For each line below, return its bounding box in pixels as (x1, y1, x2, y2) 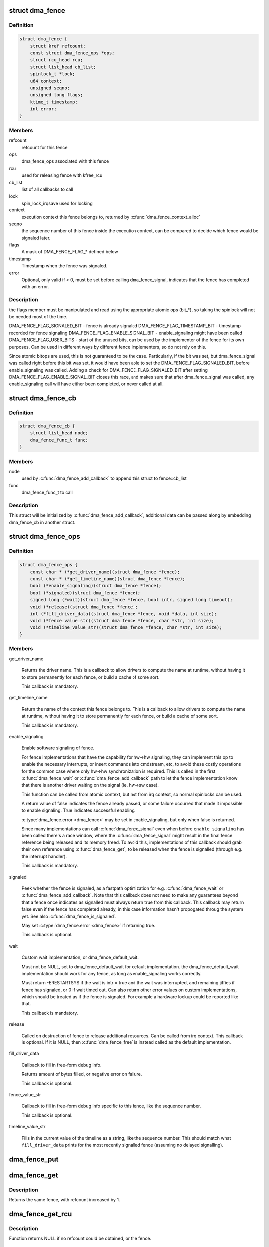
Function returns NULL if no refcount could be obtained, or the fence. (9, 1235, 152, 1242)
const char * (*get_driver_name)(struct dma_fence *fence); (30, 569, 180, 575)
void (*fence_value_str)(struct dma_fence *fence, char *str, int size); (30, 618, 214, 623)
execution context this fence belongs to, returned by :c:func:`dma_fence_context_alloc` (21, 214, 201, 220)
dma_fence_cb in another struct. (9, 519, 76, 525)
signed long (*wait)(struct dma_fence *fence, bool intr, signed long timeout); (30, 597, 233, 603)
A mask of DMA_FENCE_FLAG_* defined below (21, 249, 118, 255)
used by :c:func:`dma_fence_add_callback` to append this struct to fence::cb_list (21, 475, 187, 481)
